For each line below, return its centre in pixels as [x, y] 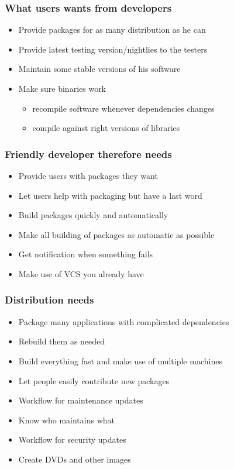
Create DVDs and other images [75, 459]
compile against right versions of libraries [106, 128]
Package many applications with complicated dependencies [124, 321]
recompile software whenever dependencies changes [123, 108]
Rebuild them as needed [62, 341]
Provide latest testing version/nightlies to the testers [113, 49]
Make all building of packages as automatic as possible [116, 234]
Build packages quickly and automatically [93, 215]
